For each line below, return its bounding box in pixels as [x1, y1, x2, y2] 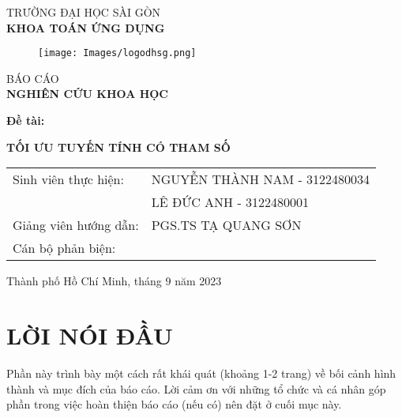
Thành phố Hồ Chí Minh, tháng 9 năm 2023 [6, 273, 222, 289]
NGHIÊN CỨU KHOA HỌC [6, 85, 169, 102]
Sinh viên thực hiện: [13, 170, 124, 189]
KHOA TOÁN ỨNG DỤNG [6, 19, 165, 36]
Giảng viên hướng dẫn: [13, 216, 139, 235]
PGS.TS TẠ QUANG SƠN [151, 216, 302, 235]
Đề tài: [6, 112, 45, 129]
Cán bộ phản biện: [13, 239, 116, 258]
